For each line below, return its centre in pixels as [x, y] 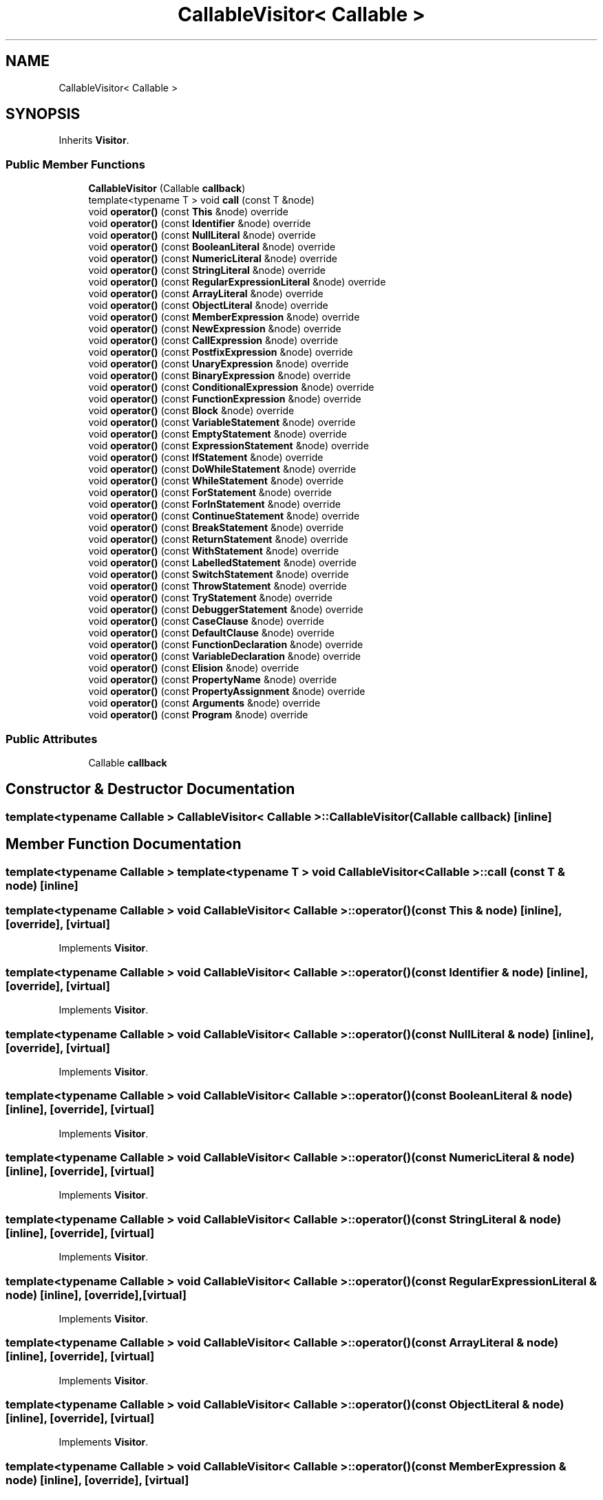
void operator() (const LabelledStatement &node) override [222, 563]
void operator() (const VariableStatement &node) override [222, 422]
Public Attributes [52, 739]
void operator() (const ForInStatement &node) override [214, 504]
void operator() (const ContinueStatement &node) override [224, 516]
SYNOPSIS [43, 114]
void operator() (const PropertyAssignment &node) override [227, 692]
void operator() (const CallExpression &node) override [213, 341]
